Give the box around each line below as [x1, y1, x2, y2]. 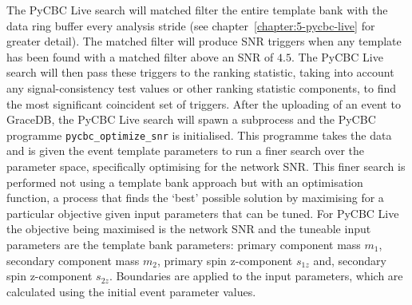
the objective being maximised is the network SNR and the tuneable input [6, 220, 371, 237]
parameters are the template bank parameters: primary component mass [6, 236, 361, 252]
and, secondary [313, 252, 386, 268]
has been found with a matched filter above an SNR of [6, 48, 274, 65]
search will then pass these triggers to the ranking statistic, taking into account [6, 64, 394, 81]
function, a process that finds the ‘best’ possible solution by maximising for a [6, 189, 384, 206]
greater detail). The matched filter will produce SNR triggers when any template [6, 33, 402, 50]
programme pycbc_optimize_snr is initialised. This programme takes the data [6, 126, 392, 143]
